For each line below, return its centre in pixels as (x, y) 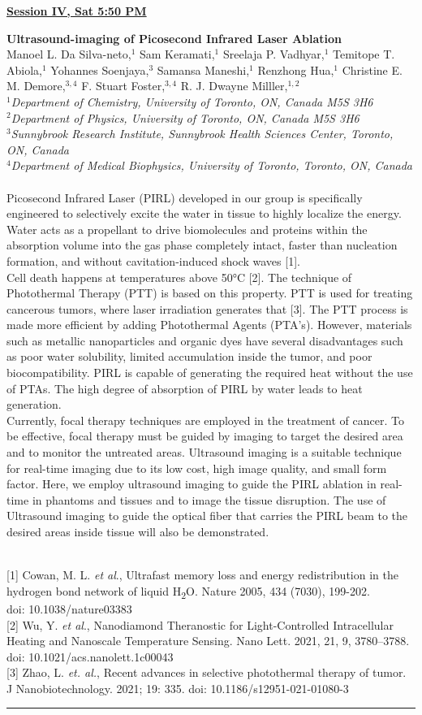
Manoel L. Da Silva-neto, (69, 54)
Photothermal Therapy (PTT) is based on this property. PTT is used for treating (210, 293)
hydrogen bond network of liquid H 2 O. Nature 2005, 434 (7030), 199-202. (188, 591)
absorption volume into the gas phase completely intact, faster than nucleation (202, 245)
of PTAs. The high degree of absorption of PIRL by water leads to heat (185, 388)
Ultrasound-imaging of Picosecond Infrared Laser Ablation (174, 38)
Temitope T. (364, 54)
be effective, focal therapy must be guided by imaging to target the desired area (205, 436)
